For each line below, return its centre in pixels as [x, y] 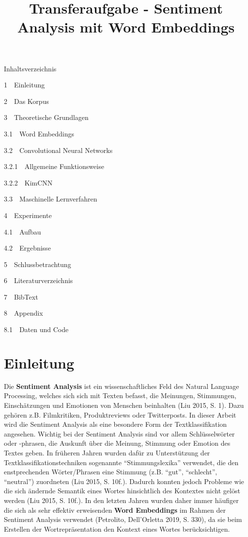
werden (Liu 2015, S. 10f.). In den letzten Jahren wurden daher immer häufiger [121, 500]
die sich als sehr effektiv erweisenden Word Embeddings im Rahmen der [115, 510]
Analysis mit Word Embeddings [126, 27]
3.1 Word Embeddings [39, 133]
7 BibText [21, 296]
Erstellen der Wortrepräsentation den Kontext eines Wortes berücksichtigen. [117, 529]
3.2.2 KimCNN [28, 182]
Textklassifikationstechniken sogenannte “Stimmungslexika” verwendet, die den [121, 462]
